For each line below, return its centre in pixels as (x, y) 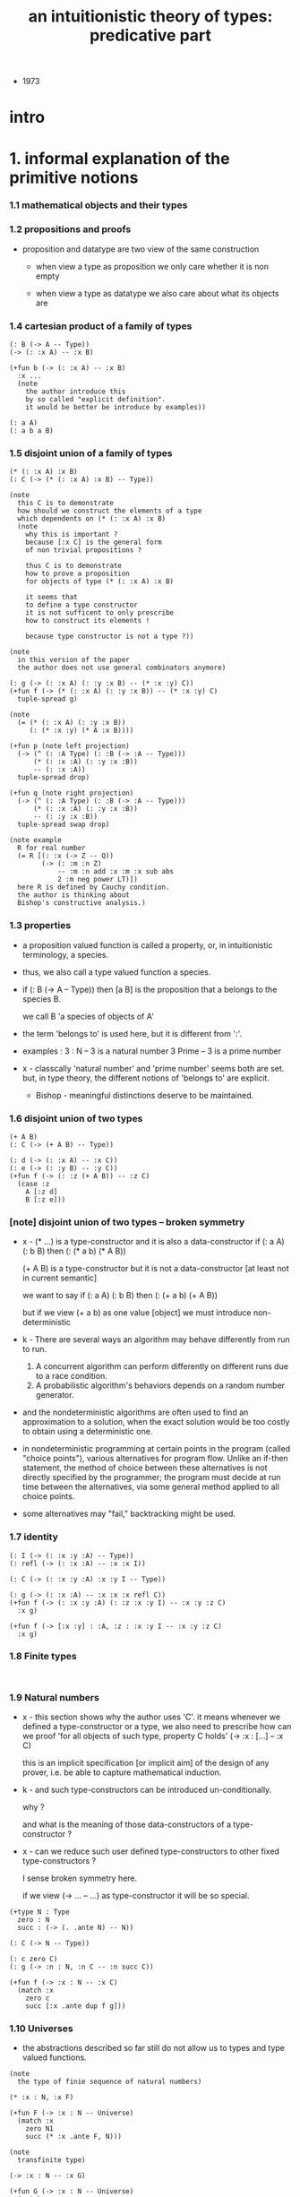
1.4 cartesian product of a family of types (101, 326)
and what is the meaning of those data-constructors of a (126, 1824)
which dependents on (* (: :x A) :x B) (92, 519)
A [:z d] (42, 1192)
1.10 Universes (41, 2029)
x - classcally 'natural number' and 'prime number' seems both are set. (153, 1068)
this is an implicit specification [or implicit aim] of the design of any (146, 1763)
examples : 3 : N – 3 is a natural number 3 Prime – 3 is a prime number (152, 1051)
